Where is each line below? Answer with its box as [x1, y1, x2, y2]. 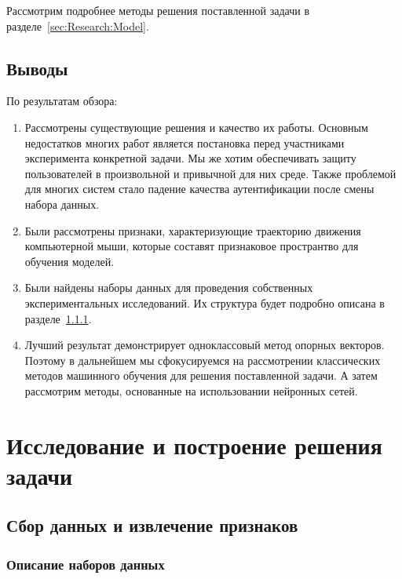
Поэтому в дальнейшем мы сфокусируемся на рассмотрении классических [24, 351, 381, 368]
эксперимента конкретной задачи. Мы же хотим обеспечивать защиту [24, 150, 356, 166]
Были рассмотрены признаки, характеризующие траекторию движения [24, 222, 361, 239]
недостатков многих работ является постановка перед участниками [24, 134, 345, 151]
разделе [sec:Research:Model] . [6, 17, 149, 34]
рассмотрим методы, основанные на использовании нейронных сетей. [24, 382, 358, 399]
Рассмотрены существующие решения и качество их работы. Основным [24, 118, 368, 135]
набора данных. [24, 195, 100, 212]
